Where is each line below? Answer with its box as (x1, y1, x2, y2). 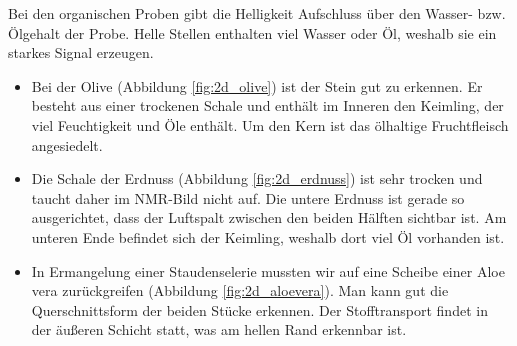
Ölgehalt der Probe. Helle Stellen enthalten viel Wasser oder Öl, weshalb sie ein (8, 22, 497, 43)
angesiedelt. (31, 134, 103, 155)
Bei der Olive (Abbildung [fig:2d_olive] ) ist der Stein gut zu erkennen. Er (31, 75, 483, 96)
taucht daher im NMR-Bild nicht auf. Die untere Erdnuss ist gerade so (31, 187, 465, 208)
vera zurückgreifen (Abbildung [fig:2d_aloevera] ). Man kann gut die (31, 280, 449, 301)
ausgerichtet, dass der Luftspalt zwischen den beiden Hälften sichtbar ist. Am (31, 207, 507, 228)
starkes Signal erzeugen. (8, 42, 154, 63)
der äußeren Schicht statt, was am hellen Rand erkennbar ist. (31, 319, 407, 340)
